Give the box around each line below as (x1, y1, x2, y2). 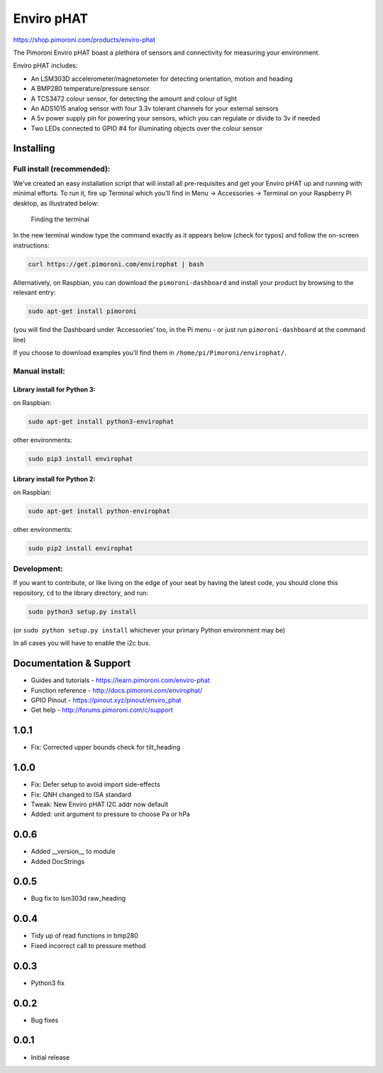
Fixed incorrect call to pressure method (30, 941, 146, 950)
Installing (13, 143, 56, 155)
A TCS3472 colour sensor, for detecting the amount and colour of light (30, 94, 238, 103)
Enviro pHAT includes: (13, 61, 78, 70)
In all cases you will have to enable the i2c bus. (13, 639, 151, 647)
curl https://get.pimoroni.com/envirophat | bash (28, 260, 204, 268)
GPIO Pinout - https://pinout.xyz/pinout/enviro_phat (30, 696, 182, 704)
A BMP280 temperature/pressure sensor (30, 84, 150, 93)
